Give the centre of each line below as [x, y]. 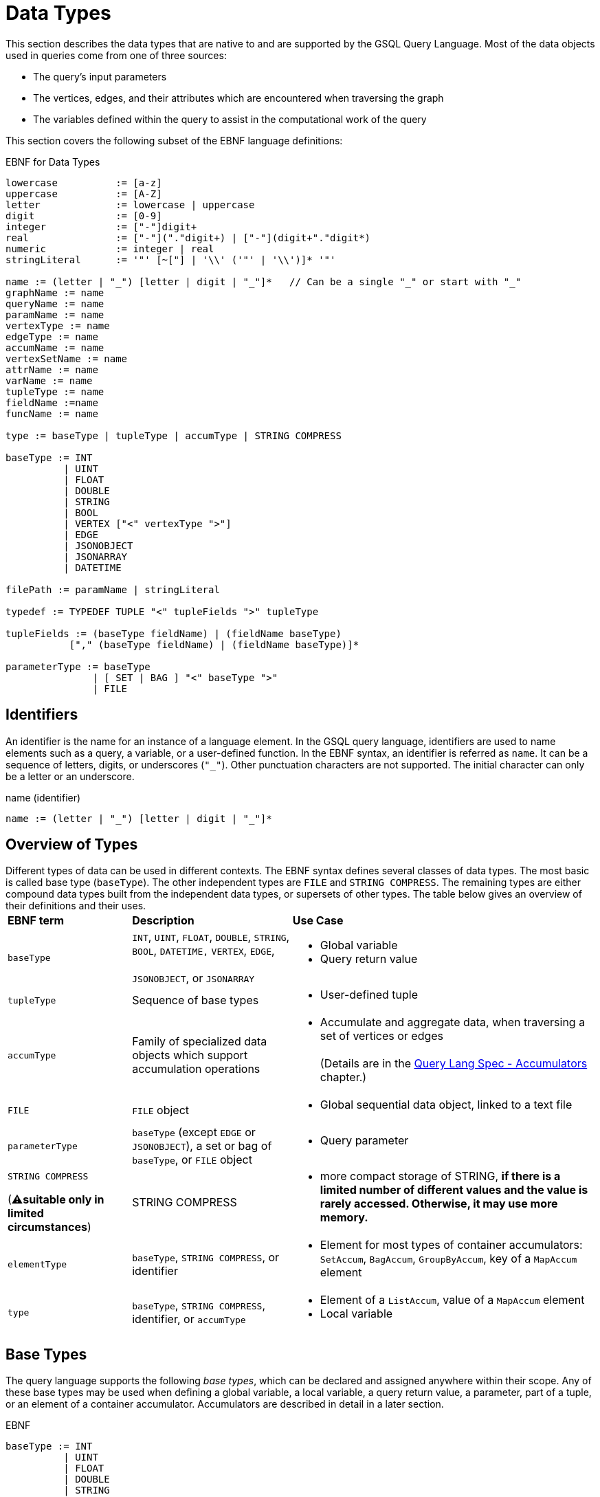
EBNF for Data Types [53, 162]
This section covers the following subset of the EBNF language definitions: [174, 140]
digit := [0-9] [84, 215]
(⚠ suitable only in [56, 1199]
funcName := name [52, 413]
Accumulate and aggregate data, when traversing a [453, 1022]
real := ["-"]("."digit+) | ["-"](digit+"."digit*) [188, 237]
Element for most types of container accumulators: [451, 1245]
